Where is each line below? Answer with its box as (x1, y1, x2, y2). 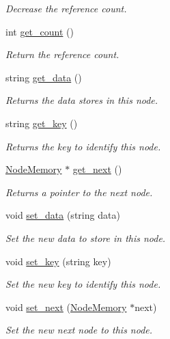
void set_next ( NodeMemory (5, 299, 127, 314)
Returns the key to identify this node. (5, 139, 161, 153)
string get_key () (5, 116, 78, 130)
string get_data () (5, 70, 82, 84)
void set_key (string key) (5, 254, 111, 268)
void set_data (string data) (5, 208, 120, 222)
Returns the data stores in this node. (5, 93, 158, 107)
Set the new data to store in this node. (5, 230, 166, 245)
